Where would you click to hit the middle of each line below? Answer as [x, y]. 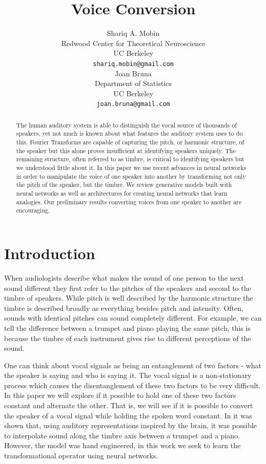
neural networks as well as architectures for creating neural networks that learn [122, 193]
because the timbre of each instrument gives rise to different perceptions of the [128, 338]
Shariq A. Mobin [133, 33]
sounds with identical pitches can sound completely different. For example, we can [133, 318]
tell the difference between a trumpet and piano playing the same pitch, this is [127, 328]
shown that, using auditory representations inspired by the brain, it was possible [130, 425]
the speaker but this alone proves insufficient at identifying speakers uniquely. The [126, 150]
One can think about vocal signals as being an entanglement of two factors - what [133, 365]
